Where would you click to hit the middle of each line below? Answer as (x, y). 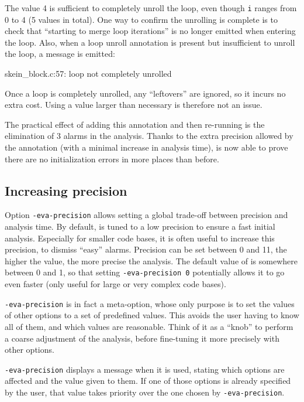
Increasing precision (66, 190)
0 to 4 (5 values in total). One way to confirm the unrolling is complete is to (141, 19)
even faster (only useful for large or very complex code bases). (115, 284)
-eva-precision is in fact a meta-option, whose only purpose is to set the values (150, 303)
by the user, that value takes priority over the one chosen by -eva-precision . (145, 392)
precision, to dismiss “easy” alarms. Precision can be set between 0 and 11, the (146, 249)
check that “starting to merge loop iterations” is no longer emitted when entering (150, 31)
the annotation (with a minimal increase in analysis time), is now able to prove (146, 147)
